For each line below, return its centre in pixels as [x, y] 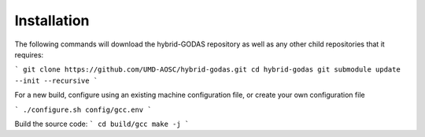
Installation [52, 20]
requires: [29, 54]
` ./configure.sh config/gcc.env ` [83, 109]
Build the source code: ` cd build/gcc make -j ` [102, 124]
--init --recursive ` [56, 80]
